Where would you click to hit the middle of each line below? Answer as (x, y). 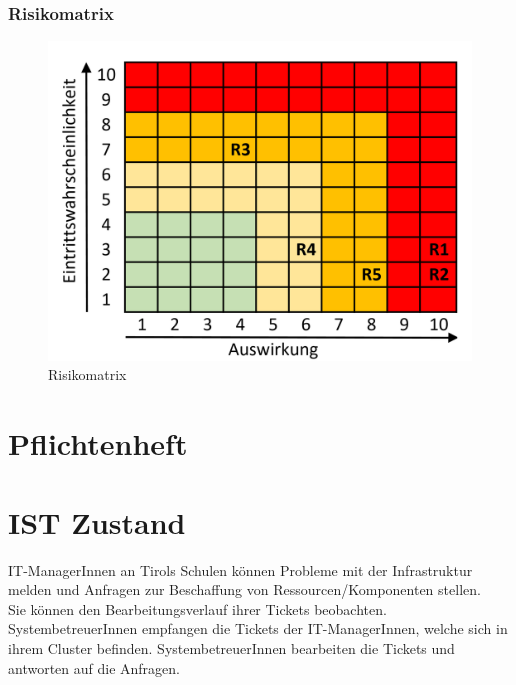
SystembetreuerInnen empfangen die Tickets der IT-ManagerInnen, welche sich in (258, 628)
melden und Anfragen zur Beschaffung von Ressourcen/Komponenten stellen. (244, 589)
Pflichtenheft (98, 443)
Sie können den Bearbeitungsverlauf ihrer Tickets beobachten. (197, 608)
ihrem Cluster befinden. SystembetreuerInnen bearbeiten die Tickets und (231, 647)
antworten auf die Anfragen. (94, 667)
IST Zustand (97, 521)
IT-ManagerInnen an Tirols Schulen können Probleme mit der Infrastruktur (240, 569)
